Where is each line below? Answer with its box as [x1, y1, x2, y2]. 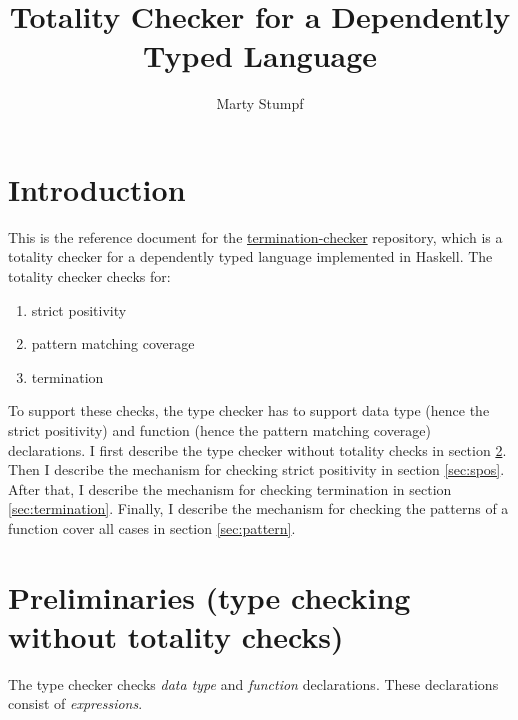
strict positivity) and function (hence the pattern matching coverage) [8, 420, 432, 440]
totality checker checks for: [8, 266, 171, 287]
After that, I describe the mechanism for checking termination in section [8, 478, 452, 499]
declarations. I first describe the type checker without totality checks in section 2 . [8, 439, 507, 460]
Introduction [8, 168, 186, 209]
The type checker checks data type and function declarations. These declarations [8, 673, 499, 694]
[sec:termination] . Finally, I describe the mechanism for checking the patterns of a [8, 498, 509, 519]
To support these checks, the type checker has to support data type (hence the [8, 400, 490, 421]
